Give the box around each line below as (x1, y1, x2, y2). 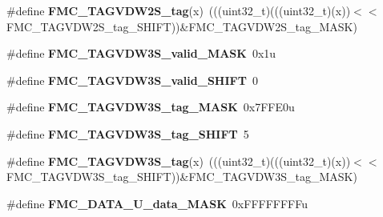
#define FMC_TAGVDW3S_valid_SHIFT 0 (6, 71, 258, 88)
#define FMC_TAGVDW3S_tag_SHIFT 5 (6, 125, 249, 142)
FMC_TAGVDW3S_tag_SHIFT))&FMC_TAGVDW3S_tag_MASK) (6, 168, 357, 185)
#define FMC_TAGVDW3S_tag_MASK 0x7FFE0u (6, 98, 295, 115)
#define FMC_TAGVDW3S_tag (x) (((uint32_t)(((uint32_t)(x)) (6, 152, 351, 169)
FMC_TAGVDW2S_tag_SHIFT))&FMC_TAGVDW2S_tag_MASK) (6, 18, 357, 34)
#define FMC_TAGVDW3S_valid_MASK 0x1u (6, 45, 276, 62)
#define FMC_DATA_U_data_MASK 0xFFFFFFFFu (6, 195, 308, 211)
